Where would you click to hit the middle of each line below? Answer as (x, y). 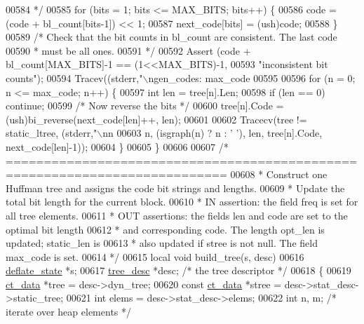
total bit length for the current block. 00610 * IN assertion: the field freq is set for (182, 202)
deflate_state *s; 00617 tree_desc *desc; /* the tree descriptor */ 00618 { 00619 (178, 270)
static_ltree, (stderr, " (52, 133)
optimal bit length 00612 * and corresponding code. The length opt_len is (165, 229)
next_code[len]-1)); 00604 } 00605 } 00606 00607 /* (117, 146)
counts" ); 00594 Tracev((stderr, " (74, 77)
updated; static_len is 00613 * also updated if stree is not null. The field (162, 243)
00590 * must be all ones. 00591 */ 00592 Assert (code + (128, 50)
